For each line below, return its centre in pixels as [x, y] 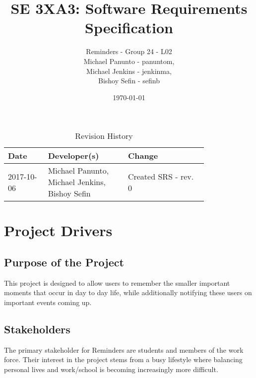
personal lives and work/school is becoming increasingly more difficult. [111, 369]
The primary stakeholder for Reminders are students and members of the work [124, 349]
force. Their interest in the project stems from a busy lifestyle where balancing [123, 359]
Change [143, 156]
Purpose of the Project [64, 262]
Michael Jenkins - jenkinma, [129, 71]
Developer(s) [73, 156]
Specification [129, 28]
